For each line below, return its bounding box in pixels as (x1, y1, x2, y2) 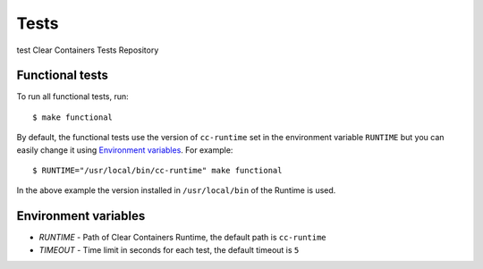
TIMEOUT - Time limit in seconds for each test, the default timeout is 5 (38, 244, 300, 255)
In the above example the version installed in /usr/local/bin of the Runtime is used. (16, 185, 336, 196)
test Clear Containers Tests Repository (16, 45, 159, 55)
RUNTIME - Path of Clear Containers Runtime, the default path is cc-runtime (38, 232, 326, 243)
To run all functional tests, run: (16, 91, 129, 102)
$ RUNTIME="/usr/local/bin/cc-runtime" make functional (32, 165, 283, 176)
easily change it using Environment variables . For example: (16, 144, 233, 156)
